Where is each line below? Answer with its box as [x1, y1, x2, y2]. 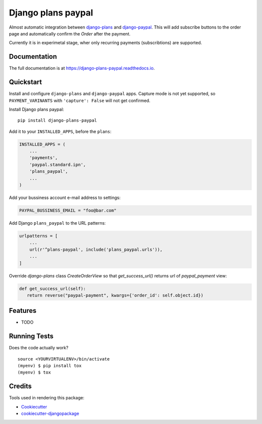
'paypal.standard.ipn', [29, 162, 86, 167]
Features [9, 307, 36, 315]
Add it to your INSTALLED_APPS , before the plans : [9, 129, 112, 134]
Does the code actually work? [9, 345, 69, 351]
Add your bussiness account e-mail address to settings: [9, 195, 121, 201]
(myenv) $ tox [17, 370, 51, 375]
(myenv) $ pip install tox [17, 363, 82, 369]
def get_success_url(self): [19, 286, 86, 291]
